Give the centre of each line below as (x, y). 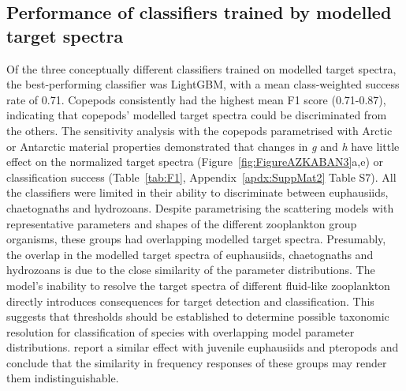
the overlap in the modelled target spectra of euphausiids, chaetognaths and (190, 254)
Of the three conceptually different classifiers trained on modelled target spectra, (201, 68)
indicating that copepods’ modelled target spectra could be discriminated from (197, 115)
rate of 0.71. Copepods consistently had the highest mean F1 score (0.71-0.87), (196, 99)
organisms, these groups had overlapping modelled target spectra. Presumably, (196, 239)
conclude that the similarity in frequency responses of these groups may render (197, 362)
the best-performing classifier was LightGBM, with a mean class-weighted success (203, 84)
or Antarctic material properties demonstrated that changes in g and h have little (203, 146)
